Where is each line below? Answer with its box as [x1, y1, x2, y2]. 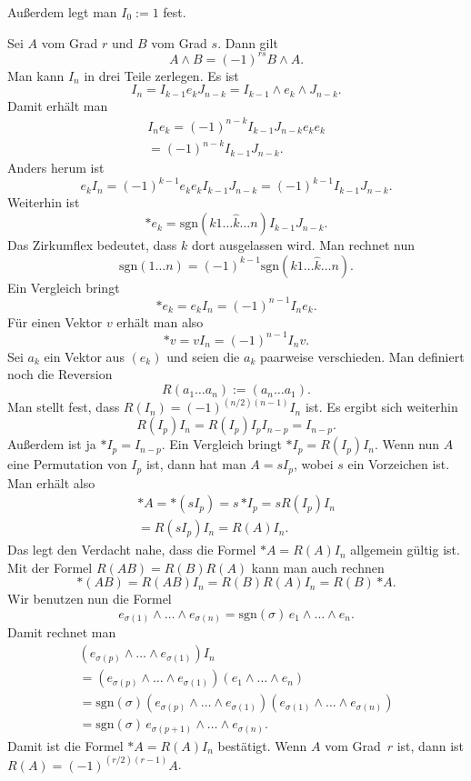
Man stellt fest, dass [7, 397, 120, 416]
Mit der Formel [7, 557, 93, 576]
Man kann [7, 65, 65, 85]
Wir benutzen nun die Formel [7, 589, 172, 608]
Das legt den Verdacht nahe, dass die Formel [7, 540, 256, 559]
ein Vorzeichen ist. [347, 455, 450, 474]
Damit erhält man [7, 95, 108, 115]
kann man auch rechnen [251, 557, 385, 576]
